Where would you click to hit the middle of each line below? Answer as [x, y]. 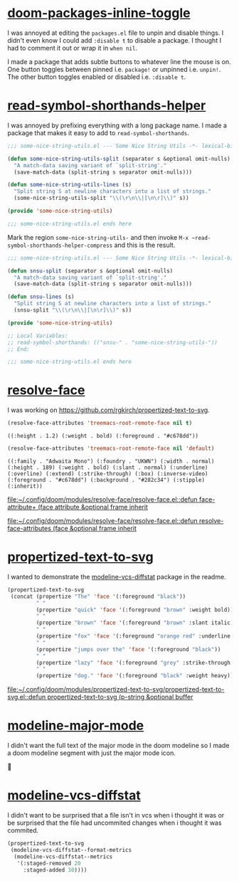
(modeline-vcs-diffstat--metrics [63, 856]
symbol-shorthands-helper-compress [60, 246]
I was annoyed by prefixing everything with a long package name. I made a [117, 125]
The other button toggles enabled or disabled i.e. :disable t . [97, 77]
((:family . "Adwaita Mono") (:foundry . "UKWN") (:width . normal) [111, 461]
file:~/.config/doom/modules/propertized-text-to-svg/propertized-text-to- [116, 690]
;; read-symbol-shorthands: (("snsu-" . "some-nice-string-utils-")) [113, 342]
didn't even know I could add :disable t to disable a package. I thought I [115, 40]
